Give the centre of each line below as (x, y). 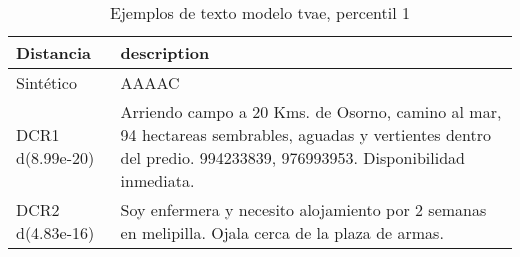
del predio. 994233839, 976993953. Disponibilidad (292, 157)
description (165, 52)
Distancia (54, 52)
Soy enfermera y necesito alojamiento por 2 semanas (303, 209)
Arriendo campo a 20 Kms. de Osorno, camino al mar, (311, 111)
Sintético (46, 82)
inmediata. (157, 180)
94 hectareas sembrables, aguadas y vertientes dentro (305, 134)
